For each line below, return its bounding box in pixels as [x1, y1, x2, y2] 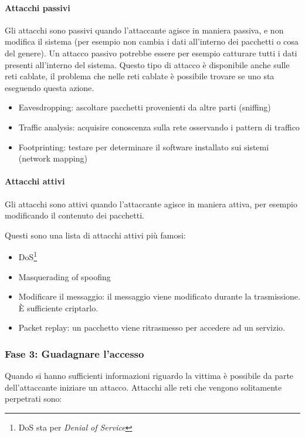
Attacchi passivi [5, 1, 70, 14]
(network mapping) [18, 152, 87, 164]
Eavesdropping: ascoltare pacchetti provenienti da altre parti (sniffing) [18, 101, 271, 113]
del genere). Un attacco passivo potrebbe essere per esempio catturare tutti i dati [5, 46, 297, 59]
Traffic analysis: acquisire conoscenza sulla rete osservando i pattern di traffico [18, 120, 300, 133]
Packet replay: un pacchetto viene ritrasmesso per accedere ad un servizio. [18, 321, 285, 334]
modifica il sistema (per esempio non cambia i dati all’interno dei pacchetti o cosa [5, 35, 299, 48]
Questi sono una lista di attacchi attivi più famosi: [5, 228, 186, 241]
